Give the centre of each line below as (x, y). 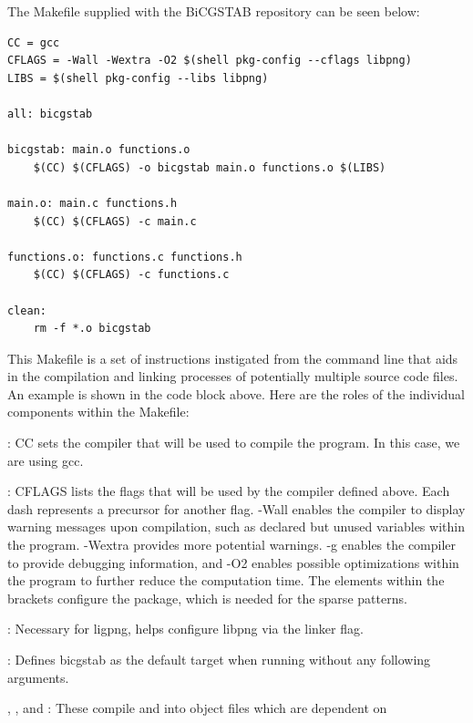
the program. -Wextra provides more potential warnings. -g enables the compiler (232, 545)
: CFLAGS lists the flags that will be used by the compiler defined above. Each (229, 491)
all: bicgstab (50, 114)
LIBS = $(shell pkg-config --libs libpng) (138, 78)
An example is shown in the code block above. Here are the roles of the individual (236, 393)
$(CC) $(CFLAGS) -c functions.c (131, 275)
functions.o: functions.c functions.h (125, 257)
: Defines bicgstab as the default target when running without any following (219, 659)
